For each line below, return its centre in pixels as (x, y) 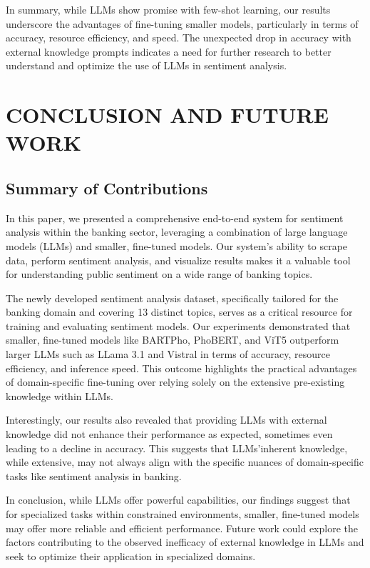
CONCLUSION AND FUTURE (167, 115)
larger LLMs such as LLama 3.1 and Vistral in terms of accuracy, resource (168, 354)
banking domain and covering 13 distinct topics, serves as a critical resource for (179, 312)
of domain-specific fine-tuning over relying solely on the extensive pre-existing (175, 382)
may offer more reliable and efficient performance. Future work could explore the (182, 528)
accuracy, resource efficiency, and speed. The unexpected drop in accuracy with (179, 38)
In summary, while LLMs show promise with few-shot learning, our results (168, 9)
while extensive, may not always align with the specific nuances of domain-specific (185, 462)
